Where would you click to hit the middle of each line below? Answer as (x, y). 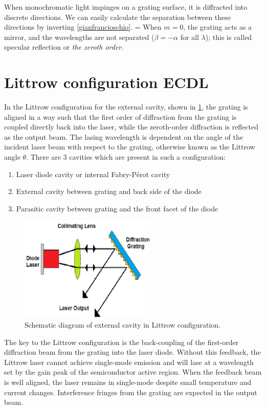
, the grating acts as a (218, 27)
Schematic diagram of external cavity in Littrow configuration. (123, 325)
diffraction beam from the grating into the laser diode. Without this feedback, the (132, 352)
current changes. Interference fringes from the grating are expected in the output (131, 392)
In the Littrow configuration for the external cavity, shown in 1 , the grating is (126, 107)
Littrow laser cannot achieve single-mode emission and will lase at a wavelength (129, 362)
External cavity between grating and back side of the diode (109, 191)
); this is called (229, 37)
